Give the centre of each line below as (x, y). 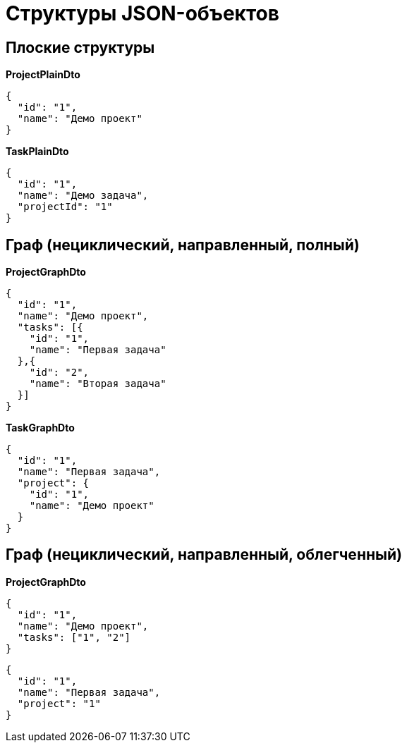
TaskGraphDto (40, 428)
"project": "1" (59, 703)
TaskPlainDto (37, 152)
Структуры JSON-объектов (142, 13)
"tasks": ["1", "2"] (74, 637)
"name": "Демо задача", (83, 196)
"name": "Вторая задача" (98, 384)
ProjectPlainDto (43, 75)
